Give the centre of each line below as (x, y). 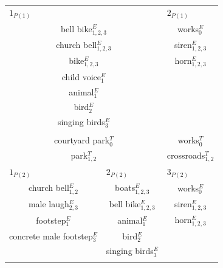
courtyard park (82, 140)
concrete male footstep (51, 235)
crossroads (186, 155)
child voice (81, 76)
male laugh (49, 203)
